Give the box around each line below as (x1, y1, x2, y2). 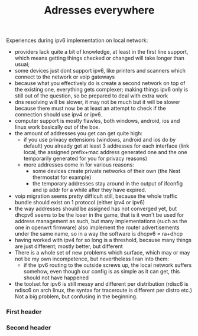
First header (6, 308, 43, 316)
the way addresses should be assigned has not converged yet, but (14, 205, 177, 213)
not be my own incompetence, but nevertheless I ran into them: (14, 255, 170, 263)
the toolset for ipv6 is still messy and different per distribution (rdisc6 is (14, 280, 189, 288)
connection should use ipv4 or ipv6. (14, 111, 102, 118)
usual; (14, 61, 30, 68)
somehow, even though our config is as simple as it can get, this (23, 268, 180, 275)
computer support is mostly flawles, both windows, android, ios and (14, 118, 180, 125)
